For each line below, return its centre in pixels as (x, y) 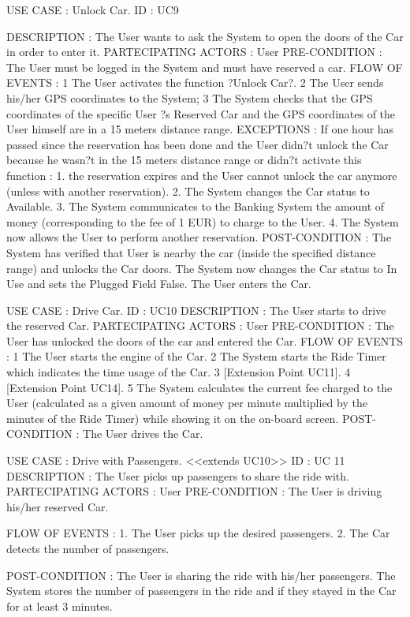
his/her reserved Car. (58, 506)
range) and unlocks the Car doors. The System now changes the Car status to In (202, 268)
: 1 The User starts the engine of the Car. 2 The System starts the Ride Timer (196, 356)
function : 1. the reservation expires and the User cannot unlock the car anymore (202, 175)
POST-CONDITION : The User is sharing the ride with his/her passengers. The (201, 575)
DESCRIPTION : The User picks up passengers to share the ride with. (178, 475)
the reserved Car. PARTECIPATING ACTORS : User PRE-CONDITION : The (200, 325)
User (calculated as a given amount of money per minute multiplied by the (187, 403)
